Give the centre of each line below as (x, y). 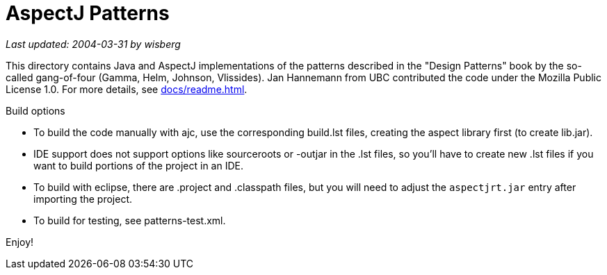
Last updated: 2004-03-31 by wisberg (93, 44)
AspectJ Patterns (88, 13)
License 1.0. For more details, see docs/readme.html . (127, 89)
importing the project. (83, 199)
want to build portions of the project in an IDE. (138, 165)
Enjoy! (20, 242)
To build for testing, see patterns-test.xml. (130, 220)
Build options (35, 110)
